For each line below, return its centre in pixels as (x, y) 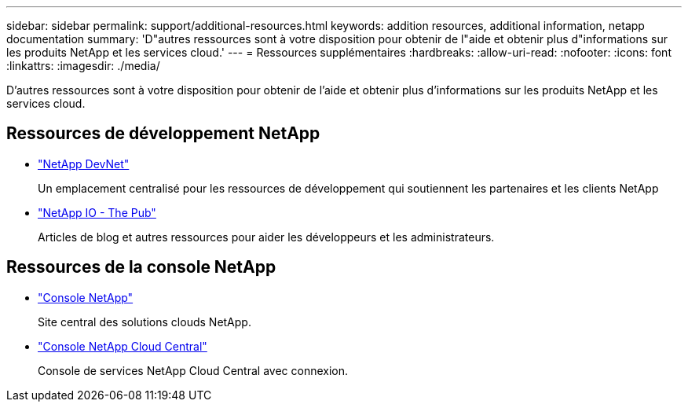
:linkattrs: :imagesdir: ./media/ (83, 66)
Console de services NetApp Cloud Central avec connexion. (193, 370)
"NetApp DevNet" (84, 164)
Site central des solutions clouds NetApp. (145, 322)
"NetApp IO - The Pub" (97, 212)
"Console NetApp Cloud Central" (123, 346)
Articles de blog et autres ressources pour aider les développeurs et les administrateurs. (266, 237)
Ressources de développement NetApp (163, 134)
